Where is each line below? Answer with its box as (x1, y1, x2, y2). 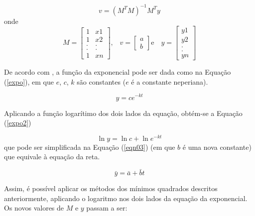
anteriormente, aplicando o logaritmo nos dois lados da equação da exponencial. (4, 193, 248, 203)
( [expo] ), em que (4, 76, 54, 87)
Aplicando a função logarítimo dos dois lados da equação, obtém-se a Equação (4, 108, 243, 118)
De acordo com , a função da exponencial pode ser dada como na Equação (4, 67, 231, 77)
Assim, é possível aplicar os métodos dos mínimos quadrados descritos (4, 183, 218, 194)
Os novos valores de (4, 203, 64, 213)
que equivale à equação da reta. (4, 151, 100, 162)
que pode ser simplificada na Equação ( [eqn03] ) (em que (4, 141, 175, 152)
